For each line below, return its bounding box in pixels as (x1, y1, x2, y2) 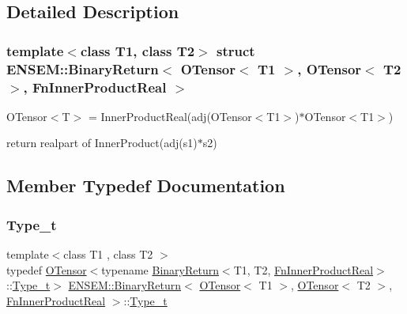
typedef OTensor (6, 261, 87, 278)
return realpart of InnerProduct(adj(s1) (6, 134, 198, 151)
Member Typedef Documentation (6, 173, 285, 198)
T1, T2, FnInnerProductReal (233, 261, 374, 278)
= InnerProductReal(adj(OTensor (88, 108, 252, 124)
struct (217, 40, 255, 60)
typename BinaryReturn (101, 261, 219, 278)
